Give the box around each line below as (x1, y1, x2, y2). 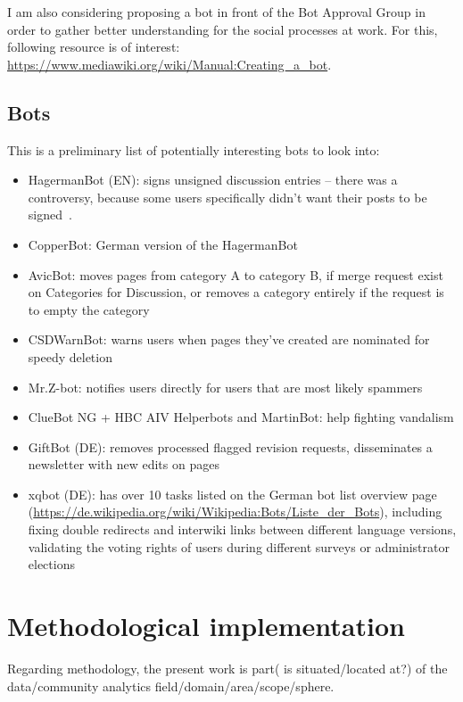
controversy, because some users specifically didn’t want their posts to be (28, 187, 427, 206)
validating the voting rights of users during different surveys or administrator (28, 537, 450, 556)
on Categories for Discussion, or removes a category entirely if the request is (28, 283, 444, 301)
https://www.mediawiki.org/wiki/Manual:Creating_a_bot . (7, 54, 332, 73)
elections (28, 555, 75, 574)
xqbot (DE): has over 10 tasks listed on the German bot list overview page (28, 484, 437, 503)
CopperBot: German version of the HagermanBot (28, 235, 298, 253)
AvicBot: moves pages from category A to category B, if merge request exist (28, 265, 443, 284)
